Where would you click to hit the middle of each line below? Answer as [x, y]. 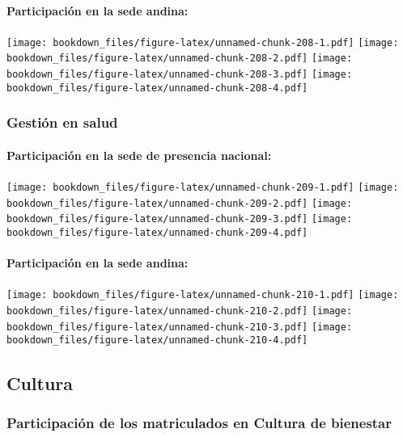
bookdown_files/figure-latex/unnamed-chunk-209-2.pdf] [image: [180, 203]
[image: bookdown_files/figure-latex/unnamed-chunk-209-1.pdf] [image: [203, 188]
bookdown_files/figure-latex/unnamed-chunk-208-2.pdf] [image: [180, 59]
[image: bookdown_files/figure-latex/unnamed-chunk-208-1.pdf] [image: [203, 42]
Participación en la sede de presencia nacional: [139, 155]
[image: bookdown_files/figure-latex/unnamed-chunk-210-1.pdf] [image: [203, 295]
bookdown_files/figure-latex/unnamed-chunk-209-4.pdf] [157, 233]
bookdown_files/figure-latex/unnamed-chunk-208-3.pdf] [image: [180, 75]
